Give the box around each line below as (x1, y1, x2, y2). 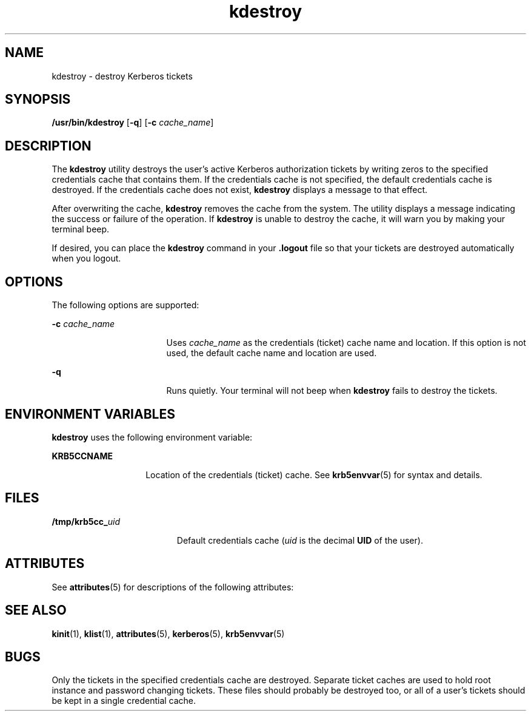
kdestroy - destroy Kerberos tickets (52, 70, 193, 81)
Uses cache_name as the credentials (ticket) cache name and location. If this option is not (166, 337, 526, 348)
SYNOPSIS (5, 92, 71, 107)
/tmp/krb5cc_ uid (52, 516, 120, 527)
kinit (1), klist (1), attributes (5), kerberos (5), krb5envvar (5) (52, 628, 285, 639)
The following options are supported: (52, 300, 199, 311)
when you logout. (52, 253, 121, 264)
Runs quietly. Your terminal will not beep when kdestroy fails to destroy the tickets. (166, 385, 498, 396)
